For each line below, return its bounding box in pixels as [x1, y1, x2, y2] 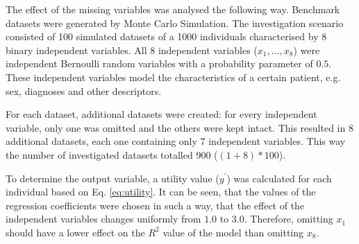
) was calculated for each [226, 171, 332, 185]
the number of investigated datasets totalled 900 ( [6, 147, 218, 162]
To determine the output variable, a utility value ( [6, 171, 219, 185]
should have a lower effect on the [6, 225, 145, 239]
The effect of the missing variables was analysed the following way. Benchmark [6, 2, 340, 16]
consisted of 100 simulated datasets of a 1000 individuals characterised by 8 [6, 29, 327, 44]
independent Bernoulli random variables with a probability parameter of [6, 56, 313, 71]
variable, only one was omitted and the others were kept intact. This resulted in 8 [6, 120, 353, 134]
